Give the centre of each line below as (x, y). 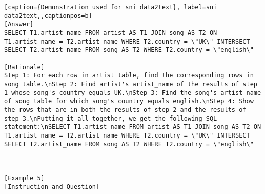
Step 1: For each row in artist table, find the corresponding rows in (129, 76)
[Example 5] (24, 178)
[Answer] (19, 24)
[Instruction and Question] (52, 187)
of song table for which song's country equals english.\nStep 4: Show (129, 101)
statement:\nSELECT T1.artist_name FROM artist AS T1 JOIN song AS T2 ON (133, 127)
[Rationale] (24, 67)
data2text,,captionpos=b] (48, 16)
